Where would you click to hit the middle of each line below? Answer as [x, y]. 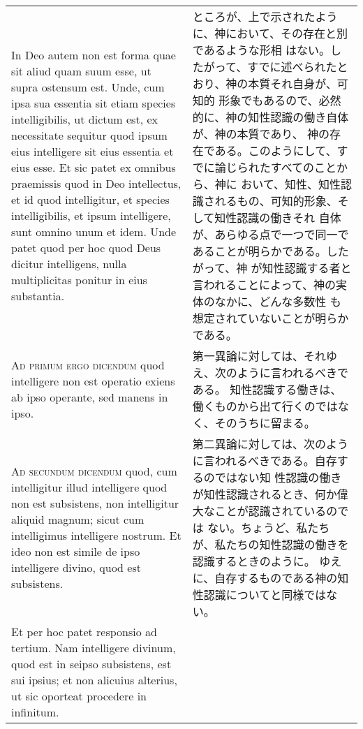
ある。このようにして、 [276, 150]
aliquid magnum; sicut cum [78, 519]
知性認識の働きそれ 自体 [278, 218]
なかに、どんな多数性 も [278, 301]
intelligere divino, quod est [76, 567]
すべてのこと [304, 167]
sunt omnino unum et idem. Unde [94, 231]
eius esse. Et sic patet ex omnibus [94, 167]
